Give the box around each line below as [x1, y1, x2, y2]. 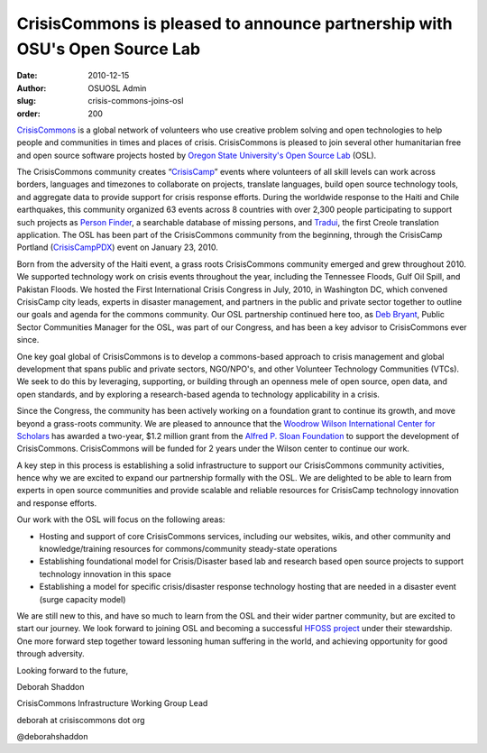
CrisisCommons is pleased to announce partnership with [16, 14, 453, 33]
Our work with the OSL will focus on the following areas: [16, 514, 225, 525]
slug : [16, 96, 36, 106]
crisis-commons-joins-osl [87, 96, 184, 106]
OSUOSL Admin [87, 82, 147, 94]
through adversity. [16, 648, 85, 659]
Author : [16, 82, 47, 94]
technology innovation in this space [39, 568, 171, 579]
